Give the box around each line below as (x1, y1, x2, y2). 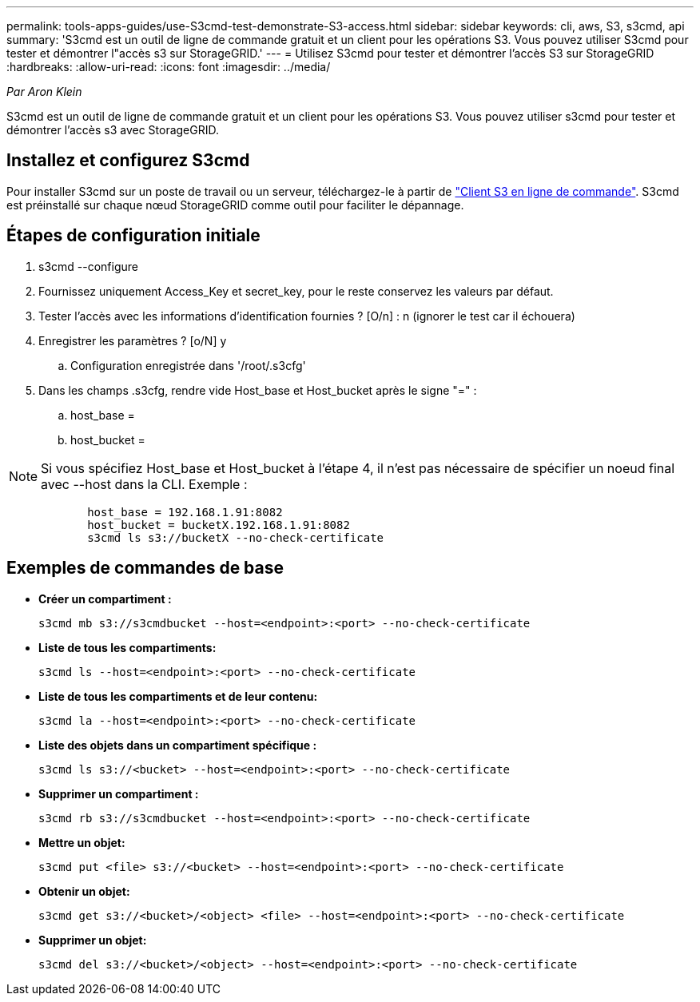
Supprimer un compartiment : (38, 786, 199, 801)
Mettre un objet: (38, 835, 125, 849)
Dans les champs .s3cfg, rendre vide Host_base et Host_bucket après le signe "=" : (38, 383, 477, 397)
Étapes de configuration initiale (6, 225, 261, 246)
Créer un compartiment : (38, 591, 172, 606)
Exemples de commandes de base (6, 558, 284, 579)
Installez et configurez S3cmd (6, 150, 250, 171)
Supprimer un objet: (38, 932, 147, 947)
